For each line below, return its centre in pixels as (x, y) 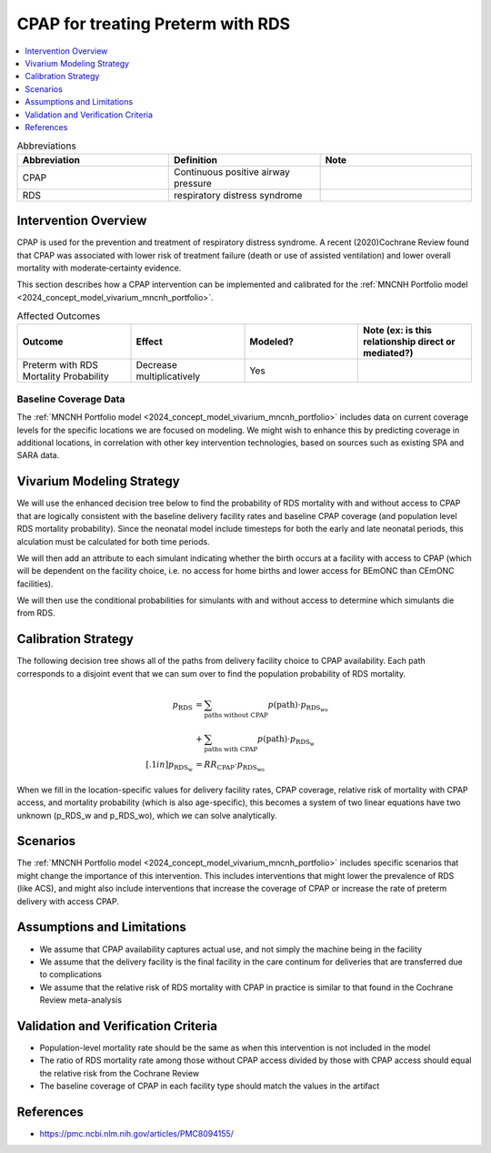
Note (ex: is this (397, 330)
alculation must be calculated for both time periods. (113, 541)
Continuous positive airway (232, 171)
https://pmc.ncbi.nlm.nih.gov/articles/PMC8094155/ (136, 1134)
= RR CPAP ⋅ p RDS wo (230, 766)
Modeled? (272, 342)
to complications (70, 974)
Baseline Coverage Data (71, 399)
